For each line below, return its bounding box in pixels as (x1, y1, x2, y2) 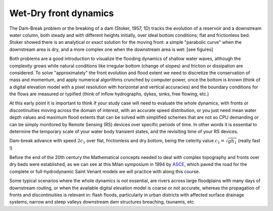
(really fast (238, 138, 260, 144)
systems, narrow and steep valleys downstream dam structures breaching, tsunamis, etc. (9, 199, 196, 205)
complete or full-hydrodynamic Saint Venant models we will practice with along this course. (9, 168, 200, 174)
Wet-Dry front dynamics (9, 8, 114, 19)
